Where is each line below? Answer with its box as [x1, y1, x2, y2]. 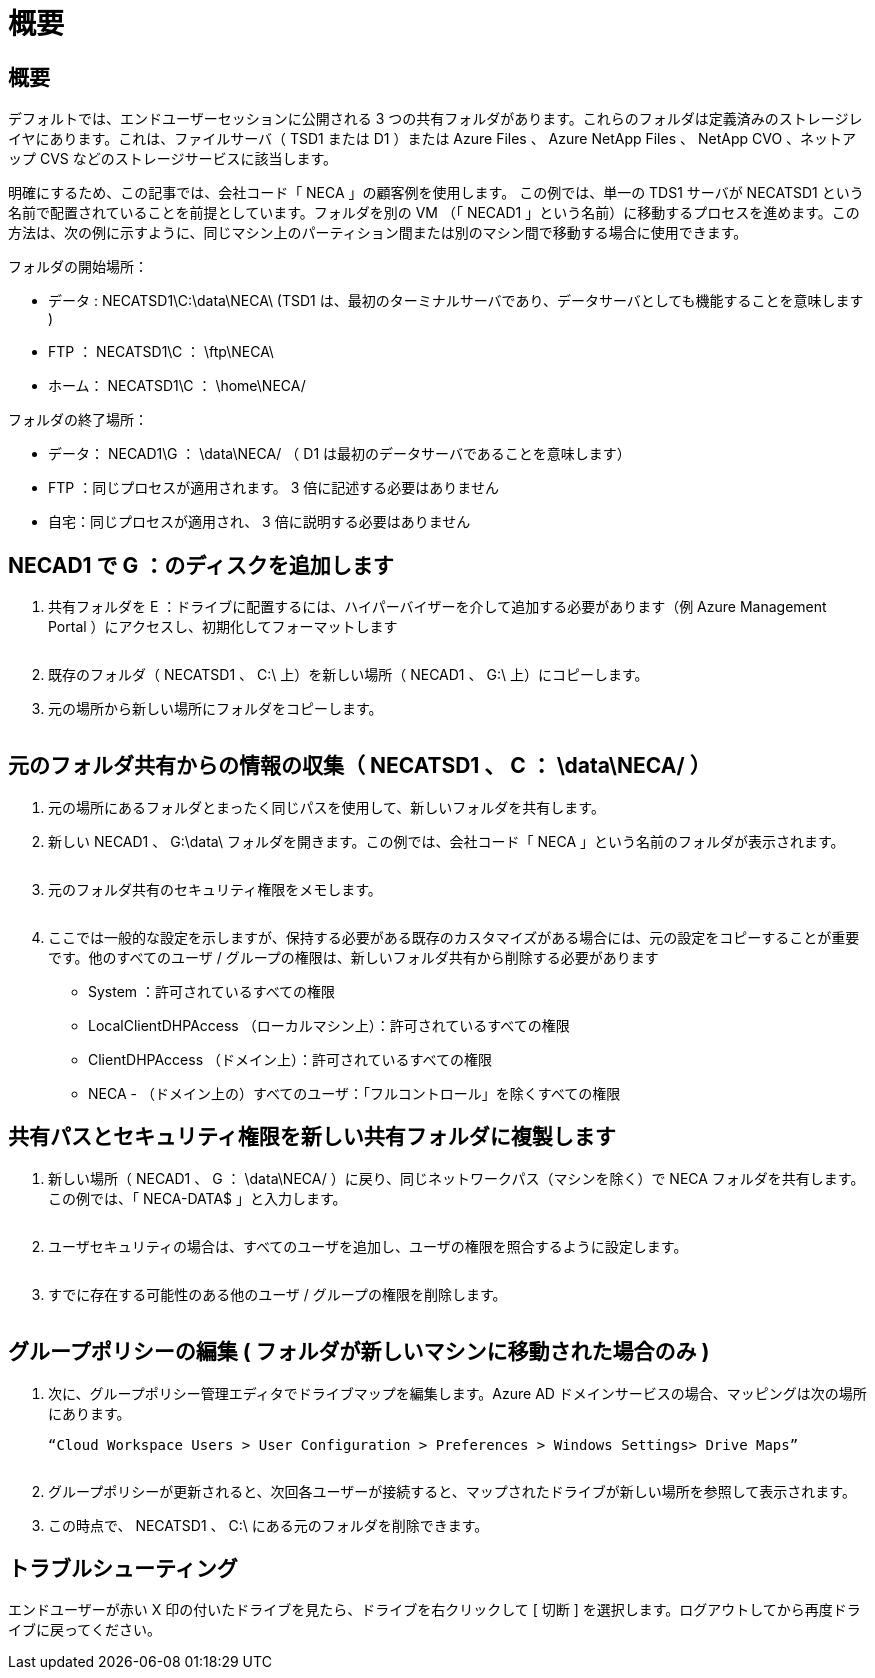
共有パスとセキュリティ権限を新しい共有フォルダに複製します [8, 1124, 616, 1150]
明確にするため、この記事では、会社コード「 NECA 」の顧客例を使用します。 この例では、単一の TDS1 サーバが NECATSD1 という [8, 184, 864, 202]
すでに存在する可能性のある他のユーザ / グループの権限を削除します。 [48, 1285, 507, 1303]
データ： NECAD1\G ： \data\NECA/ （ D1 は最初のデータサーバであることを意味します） [48, 445, 631, 463]
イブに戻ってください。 [8, 1621, 161, 1639]
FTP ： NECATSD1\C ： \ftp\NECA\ [48, 343, 274, 361]
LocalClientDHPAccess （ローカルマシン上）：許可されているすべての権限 [88, 1016, 570, 1034]
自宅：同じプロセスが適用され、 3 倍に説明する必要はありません [48, 513, 471, 531]
